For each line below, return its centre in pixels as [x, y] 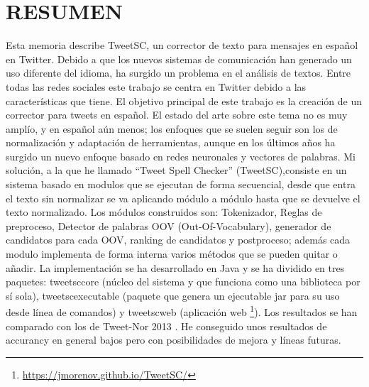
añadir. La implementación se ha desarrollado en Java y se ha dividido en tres [175, 267]
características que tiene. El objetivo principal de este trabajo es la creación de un [184, 100]
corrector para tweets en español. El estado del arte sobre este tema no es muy [177, 115]
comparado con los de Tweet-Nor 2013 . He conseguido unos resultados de [166, 326]
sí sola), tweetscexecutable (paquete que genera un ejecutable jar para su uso [173, 295]
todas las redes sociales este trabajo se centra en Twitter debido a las [156, 86]
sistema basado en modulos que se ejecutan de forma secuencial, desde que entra [181, 184]
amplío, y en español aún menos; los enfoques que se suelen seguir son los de [172, 128]
